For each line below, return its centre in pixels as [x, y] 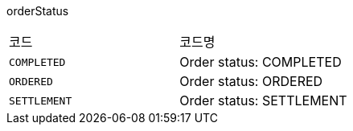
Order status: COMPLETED [261, 62]
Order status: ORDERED [251, 81]
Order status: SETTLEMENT [263, 100]
